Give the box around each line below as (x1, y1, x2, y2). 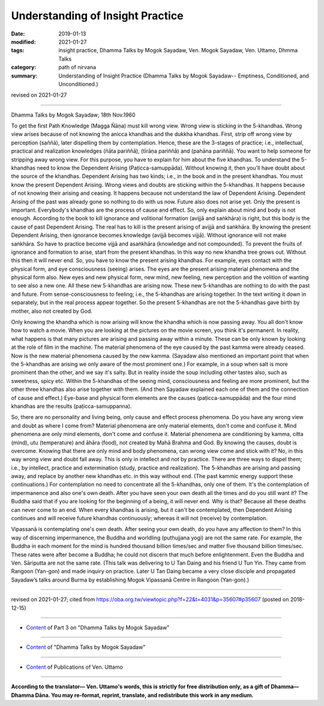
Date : (11, 30, 25, 37)
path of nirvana (58, 64, 96, 71)
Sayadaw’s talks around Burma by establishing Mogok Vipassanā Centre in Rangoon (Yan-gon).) (11, 576, 250, 583)
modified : (11, 38, 36, 45)
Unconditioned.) (58, 80, 98, 87)
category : (11, 64, 37, 71)
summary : (11, 72, 38, 79)
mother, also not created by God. (11, 307, 93, 315)
